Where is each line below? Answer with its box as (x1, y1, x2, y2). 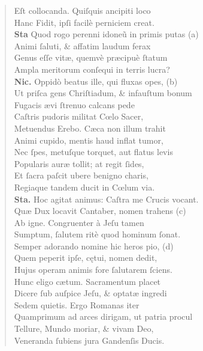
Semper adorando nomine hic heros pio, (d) (14, 239, 174, 252)
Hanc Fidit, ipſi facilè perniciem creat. (14, 16, 154, 28)
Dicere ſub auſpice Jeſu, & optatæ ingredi (14, 287, 167, 299)
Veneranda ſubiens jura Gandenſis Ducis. (14, 334, 165, 346)
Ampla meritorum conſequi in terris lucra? (14, 63, 170, 75)
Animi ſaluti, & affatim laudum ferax (14, 39, 151, 52)
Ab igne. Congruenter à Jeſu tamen (14, 216, 144, 228)
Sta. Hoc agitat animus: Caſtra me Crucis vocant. (14, 192, 199, 205)
